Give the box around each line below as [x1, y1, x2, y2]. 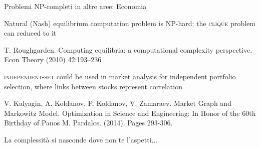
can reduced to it [4, 28, 57, 38]
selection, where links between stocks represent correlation [4, 81, 182, 91]
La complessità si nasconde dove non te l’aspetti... [4, 134, 158, 144]
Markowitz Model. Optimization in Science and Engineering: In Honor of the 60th [4, 107, 256, 118]
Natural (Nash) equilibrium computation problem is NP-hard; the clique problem [4, 18, 255, 28]
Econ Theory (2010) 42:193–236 [4, 54, 102, 65]
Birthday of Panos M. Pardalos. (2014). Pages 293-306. [4, 117, 173, 128]
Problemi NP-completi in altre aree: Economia [4, 1, 147, 11]
